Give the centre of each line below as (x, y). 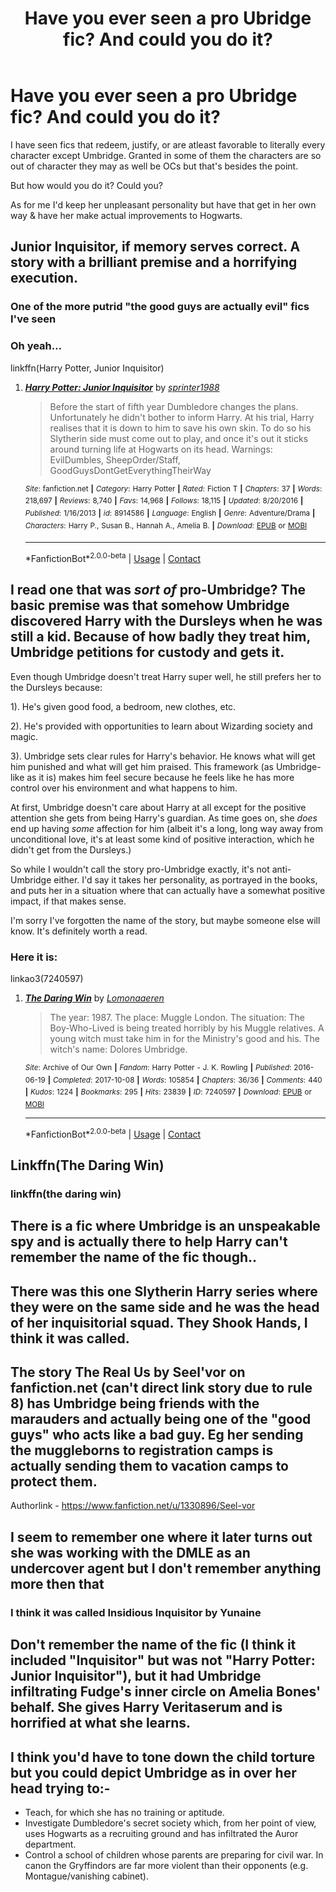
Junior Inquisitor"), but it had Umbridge (136, 1676)
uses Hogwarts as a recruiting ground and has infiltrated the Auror (161, 1833)
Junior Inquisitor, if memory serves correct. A (155, 247)
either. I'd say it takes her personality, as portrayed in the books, (185, 879)
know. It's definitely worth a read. (79, 931)
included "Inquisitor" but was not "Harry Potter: (163, 1660)
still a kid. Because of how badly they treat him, (160, 637)
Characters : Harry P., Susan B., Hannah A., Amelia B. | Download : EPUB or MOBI (166, 525)
